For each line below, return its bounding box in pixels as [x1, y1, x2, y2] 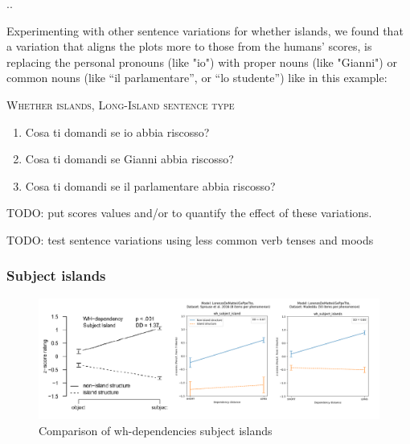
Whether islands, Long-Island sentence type [6, 96, 235, 113]
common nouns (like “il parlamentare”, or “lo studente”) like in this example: [6, 69, 387, 86]
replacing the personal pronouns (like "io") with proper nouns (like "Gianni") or [6, 53, 397, 70]
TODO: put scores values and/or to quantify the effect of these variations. [6, 204, 372, 221]
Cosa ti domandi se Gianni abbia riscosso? [25, 150, 234, 167]
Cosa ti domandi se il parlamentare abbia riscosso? [25, 177, 276, 194]
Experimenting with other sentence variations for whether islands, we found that [6, 22, 404, 39]
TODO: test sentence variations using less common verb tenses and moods [6, 231, 374, 248]
